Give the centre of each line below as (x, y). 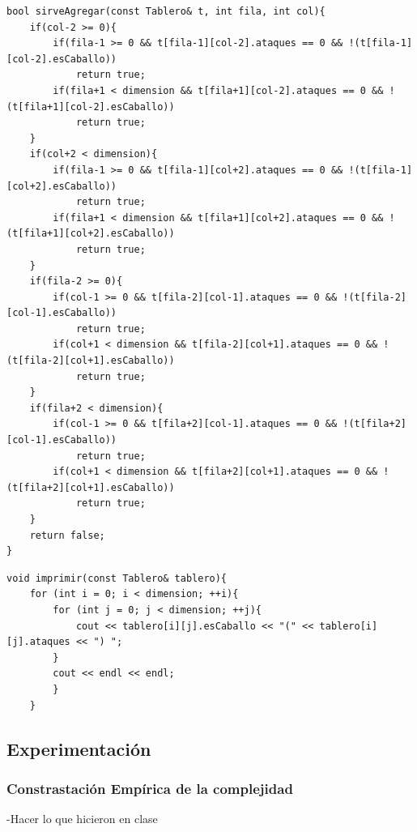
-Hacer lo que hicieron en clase (82, 819)
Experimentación (79, 748)
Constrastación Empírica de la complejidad (150, 788)
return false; (67, 535)
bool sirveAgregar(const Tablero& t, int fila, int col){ (166, 11)
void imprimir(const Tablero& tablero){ (117, 578)
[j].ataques (38, 642)
